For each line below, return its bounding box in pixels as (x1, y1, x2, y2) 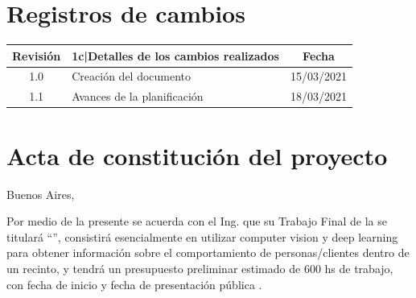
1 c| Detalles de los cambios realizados (72, 47, 279, 64)
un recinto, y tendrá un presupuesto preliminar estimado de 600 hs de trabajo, (6, 259, 393, 276)
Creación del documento (72, 68, 192, 85)
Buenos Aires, (6, 185, 75, 202)
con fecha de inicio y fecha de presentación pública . (6, 275, 262, 292)
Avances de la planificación (72, 88, 204, 105)
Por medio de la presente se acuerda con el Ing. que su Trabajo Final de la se (6, 213, 387, 230)
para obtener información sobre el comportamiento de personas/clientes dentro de (6, 244, 410, 261)
